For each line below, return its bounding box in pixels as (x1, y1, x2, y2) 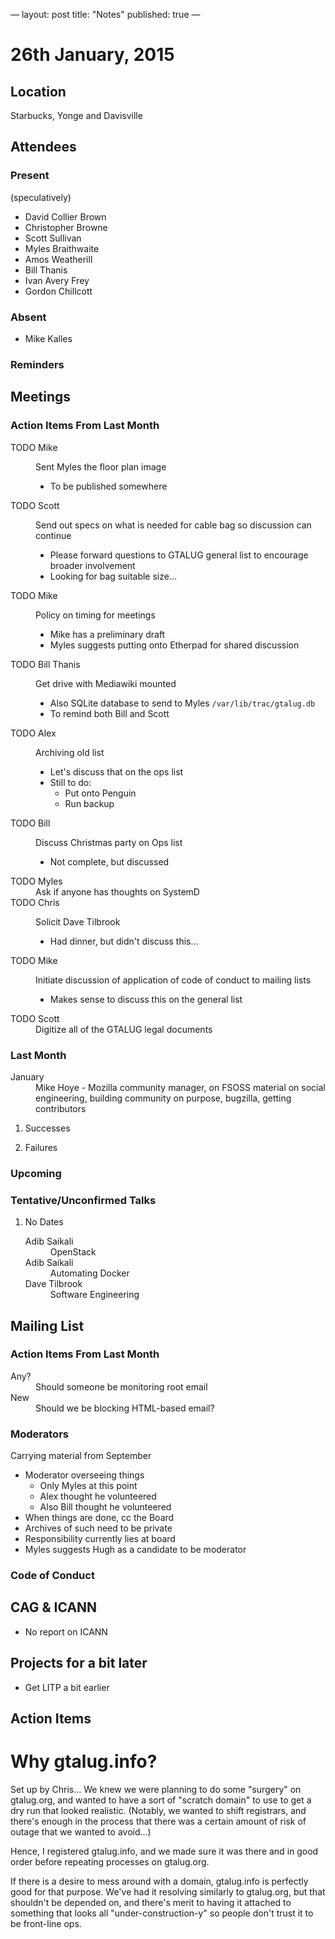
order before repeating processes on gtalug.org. (10, 1855, 210, 1868)
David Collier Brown (24, 210, 107, 223)
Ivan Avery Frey (24, 274, 90, 286)
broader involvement (49, 559, 136, 571)
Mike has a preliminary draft (49, 628, 166, 640)
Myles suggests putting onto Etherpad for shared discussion (49, 639, 300, 651)
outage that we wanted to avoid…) (10, 1825, 152, 1838)
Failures (24, 1141, 58, 1153)
